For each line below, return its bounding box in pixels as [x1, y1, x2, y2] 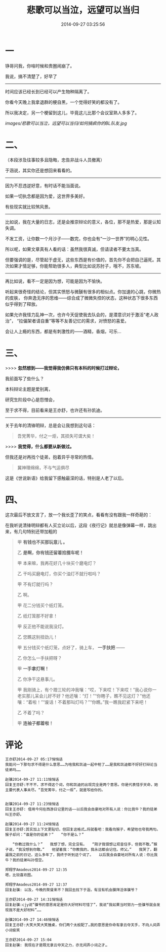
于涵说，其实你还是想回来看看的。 [5, 167, 75, 173]
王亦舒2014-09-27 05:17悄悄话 [5, 757, 63, 762]
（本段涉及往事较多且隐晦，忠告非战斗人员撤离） [5, 157, 105, 163]
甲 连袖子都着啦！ [17, 720, 53, 726]
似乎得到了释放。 [5, 301, 40, 307]
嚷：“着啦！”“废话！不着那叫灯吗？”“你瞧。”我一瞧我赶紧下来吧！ [17, 699, 148, 705]
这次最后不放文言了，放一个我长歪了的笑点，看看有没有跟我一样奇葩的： [5, 512, 152, 518]
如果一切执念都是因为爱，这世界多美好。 [5, 193, 87, 199]
